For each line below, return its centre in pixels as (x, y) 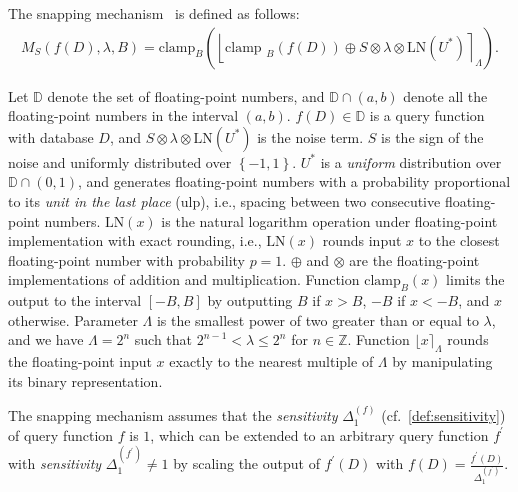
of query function (61, 434)
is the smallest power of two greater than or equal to (317, 319)
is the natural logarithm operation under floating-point (329, 220)
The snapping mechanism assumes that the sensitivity (173, 415)
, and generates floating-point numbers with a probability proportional (294, 181)
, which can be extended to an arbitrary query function (319, 434)
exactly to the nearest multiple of (271, 361)
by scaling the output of (246, 463)
